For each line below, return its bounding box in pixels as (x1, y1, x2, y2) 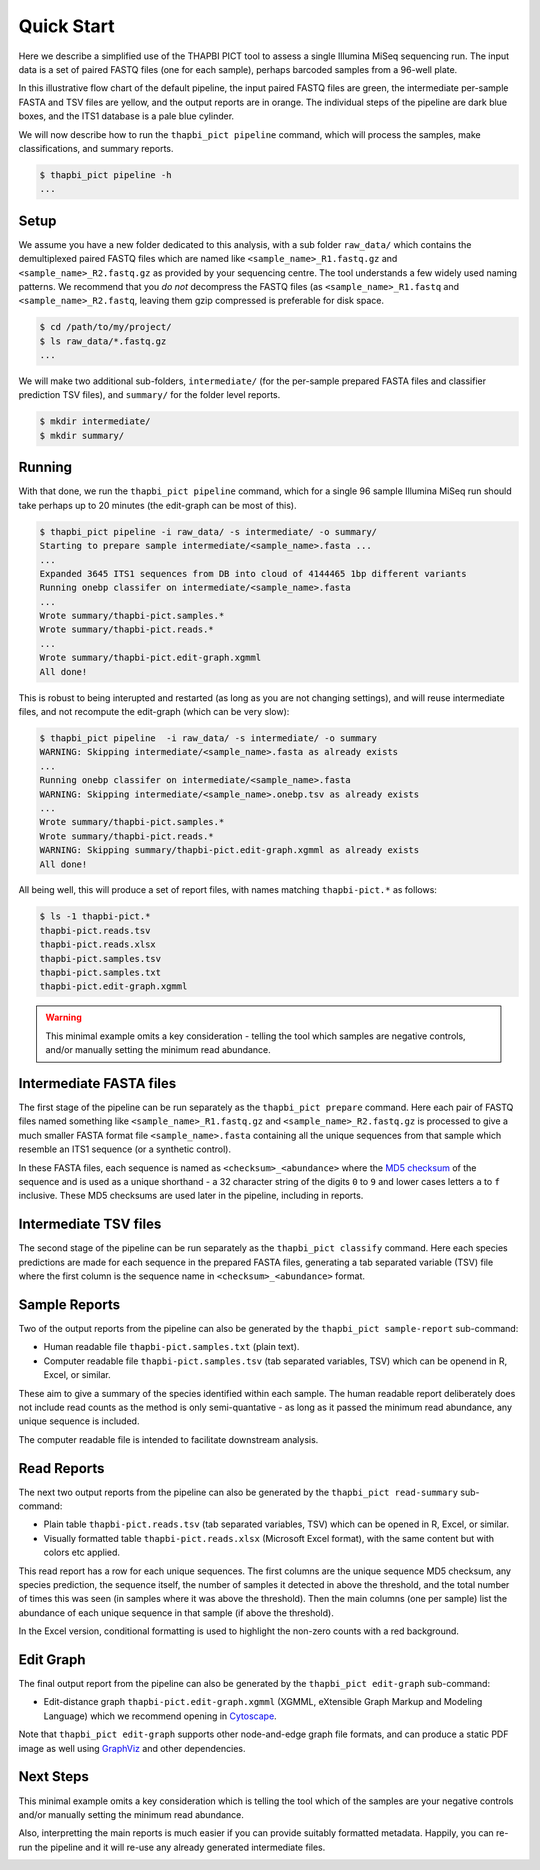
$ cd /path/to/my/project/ (39, 321, 172, 333)
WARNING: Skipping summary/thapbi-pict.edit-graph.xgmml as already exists (39, 845, 420, 856)
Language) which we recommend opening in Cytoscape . (43, 1710, 277, 1722)
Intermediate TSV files (18, 1216, 162, 1233)
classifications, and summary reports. (18, 142, 174, 154)
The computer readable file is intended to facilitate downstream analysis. (18, 1433, 319, 1445)
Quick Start (18, 15, 115, 37)
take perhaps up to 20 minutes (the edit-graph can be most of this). (18, 499, 297, 511)
